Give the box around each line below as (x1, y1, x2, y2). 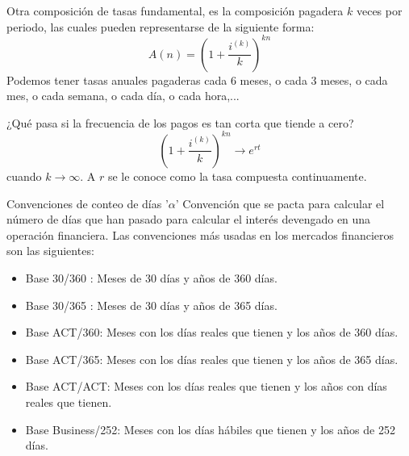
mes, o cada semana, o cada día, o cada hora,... (6, 87, 240, 104)
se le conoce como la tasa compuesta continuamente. (107, 167, 367, 184)
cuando (6, 167, 42, 184)
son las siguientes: (6, 242, 94, 259)
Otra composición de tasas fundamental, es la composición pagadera (6, 2, 344, 19)
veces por (356, 2, 403, 19)
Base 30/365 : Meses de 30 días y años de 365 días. (25, 296, 278, 313)
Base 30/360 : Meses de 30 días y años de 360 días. (25, 269, 278, 286)
